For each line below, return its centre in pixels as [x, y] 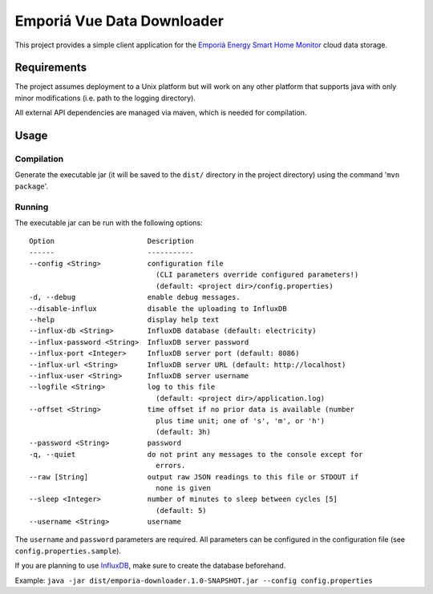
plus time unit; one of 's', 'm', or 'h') [240, 420]
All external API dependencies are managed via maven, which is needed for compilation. [161, 113]
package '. [32, 186]
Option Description [111, 241]
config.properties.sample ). [68, 551]
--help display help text [124, 320]
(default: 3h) [183, 432]
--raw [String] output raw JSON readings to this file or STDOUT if [194, 477]
